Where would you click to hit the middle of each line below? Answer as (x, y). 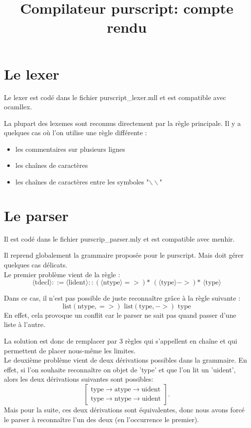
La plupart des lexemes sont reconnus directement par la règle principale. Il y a (123, 123)
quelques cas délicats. (36, 264)
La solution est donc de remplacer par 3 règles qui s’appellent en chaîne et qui (121, 340)
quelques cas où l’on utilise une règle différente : (76, 132)
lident (77, 283)
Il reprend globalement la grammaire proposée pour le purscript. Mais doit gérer (124, 255)
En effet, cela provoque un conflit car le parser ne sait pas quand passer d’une (120, 315)
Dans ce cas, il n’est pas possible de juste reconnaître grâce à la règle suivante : (122, 298)
